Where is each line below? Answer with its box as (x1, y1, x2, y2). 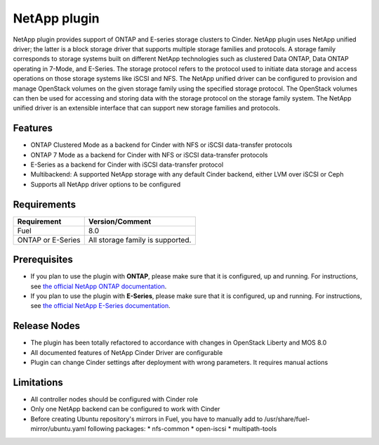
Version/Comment (88, 217, 152, 226)
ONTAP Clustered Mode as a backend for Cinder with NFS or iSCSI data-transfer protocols (30, 141, 293, 149)
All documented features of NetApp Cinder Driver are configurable (30, 348, 223, 356)
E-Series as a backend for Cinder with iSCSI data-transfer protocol (30, 160, 224, 169)
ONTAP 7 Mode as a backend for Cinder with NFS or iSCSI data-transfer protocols (30, 150, 268, 159)
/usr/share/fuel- (264, 415, 310, 423)
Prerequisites (13, 254, 73, 266)
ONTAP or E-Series (17, 235, 81, 245)
